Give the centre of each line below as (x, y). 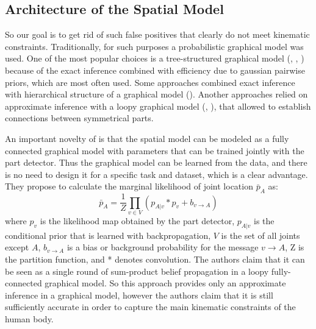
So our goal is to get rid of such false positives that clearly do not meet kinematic (157, 34)
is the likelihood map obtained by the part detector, (137, 220)
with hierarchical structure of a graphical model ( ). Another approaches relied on (156, 94)
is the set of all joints (260, 235)
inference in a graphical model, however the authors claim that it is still (139, 295)
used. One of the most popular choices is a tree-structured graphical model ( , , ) (155, 58)
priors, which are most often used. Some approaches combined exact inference (150, 82)
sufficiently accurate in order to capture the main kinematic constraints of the (150, 307)
